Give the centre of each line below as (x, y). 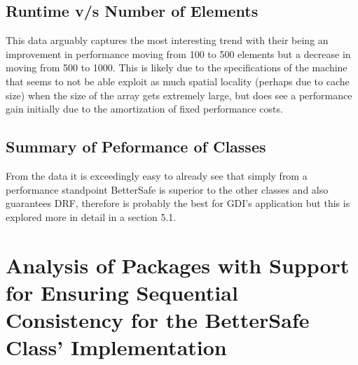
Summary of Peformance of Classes (136, 146)
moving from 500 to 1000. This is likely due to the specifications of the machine (177, 67)
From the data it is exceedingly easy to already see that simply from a (157, 175)
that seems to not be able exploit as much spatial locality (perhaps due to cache (178, 81)
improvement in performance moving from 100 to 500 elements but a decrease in (178, 53)
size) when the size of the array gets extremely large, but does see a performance (179, 95)
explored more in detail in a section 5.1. (91, 216)
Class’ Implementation (116, 347)
